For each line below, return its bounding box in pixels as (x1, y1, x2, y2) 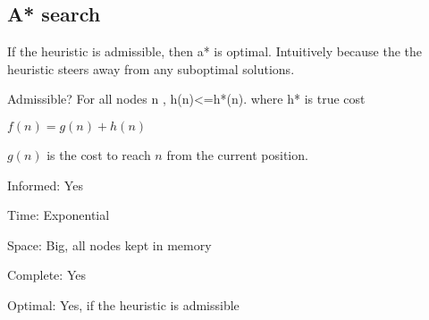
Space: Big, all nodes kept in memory (7, 235, 212, 254)
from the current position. (166, 145, 308, 164)
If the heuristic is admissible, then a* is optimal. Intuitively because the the (7, 42, 423, 61)
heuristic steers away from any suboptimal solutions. (7, 59, 295, 78)
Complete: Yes (7, 265, 86, 284)
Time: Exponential (7, 206, 110, 224)
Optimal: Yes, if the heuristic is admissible (7, 295, 240, 314)
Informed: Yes (7, 175, 83, 194)
